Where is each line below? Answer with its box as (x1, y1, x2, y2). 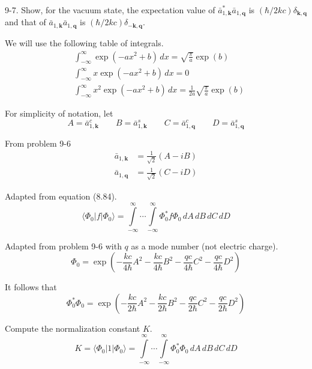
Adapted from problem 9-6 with (5, 239, 122, 252)
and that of (5, 16, 46, 28)
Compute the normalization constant (5, 322, 140, 334)
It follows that (5, 281, 57, 293)
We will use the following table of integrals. (5, 36, 164, 49)
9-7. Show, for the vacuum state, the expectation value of (5, 4, 215, 16)
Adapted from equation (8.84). (5, 189, 117, 202)
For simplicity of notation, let (5, 106, 113, 119)
